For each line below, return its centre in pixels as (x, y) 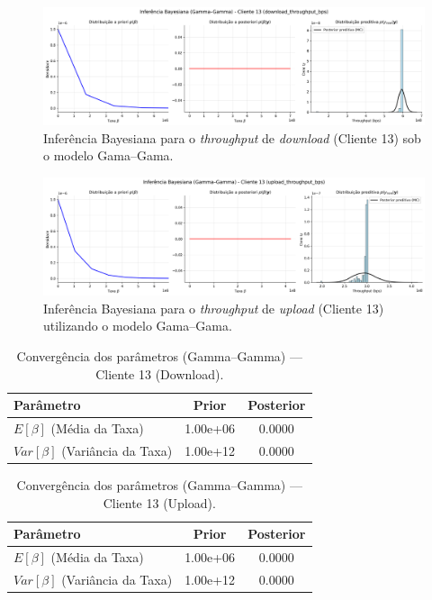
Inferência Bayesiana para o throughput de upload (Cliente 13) (214, 308)
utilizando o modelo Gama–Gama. (138, 326)
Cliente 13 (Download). (160, 373)
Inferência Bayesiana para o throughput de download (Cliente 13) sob (232, 137)
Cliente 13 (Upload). (159, 502)
